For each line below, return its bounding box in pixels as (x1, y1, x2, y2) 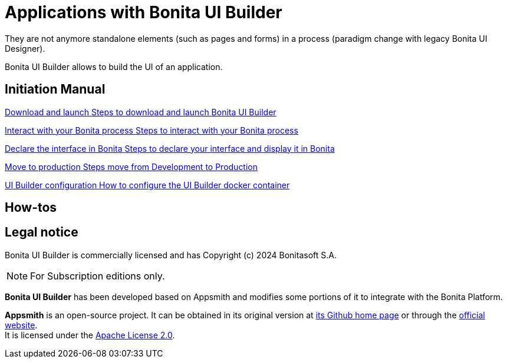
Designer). (5, 43, 45, 54)
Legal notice (5, 225, 78, 240)
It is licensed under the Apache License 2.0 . (5, 329, 175, 340)
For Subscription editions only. (30, 269, 165, 282)
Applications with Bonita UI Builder (5, 2, 282, 22)
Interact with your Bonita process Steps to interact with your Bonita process (5, 125, 298, 135)
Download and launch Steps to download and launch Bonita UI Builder (5, 106, 276, 117)
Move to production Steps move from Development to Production (5, 161, 258, 172)
